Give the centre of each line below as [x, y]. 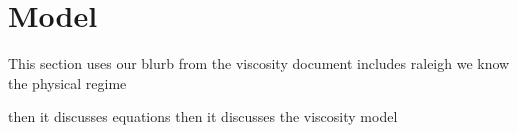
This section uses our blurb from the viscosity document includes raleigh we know [259, 63]
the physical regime [67, 82]
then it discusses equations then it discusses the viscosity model [203, 116]
